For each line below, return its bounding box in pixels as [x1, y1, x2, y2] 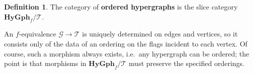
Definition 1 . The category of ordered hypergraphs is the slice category [4, 1, 238, 11]
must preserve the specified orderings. [129, 58, 244, 68]
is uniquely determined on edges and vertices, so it [82, 28, 238, 39]
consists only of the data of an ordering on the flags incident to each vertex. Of [4, 38, 247, 48]
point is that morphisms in [4, 58, 87, 68]
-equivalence [19, 28, 56, 39]
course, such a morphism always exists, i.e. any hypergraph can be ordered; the [4, 48, 249, 58]
